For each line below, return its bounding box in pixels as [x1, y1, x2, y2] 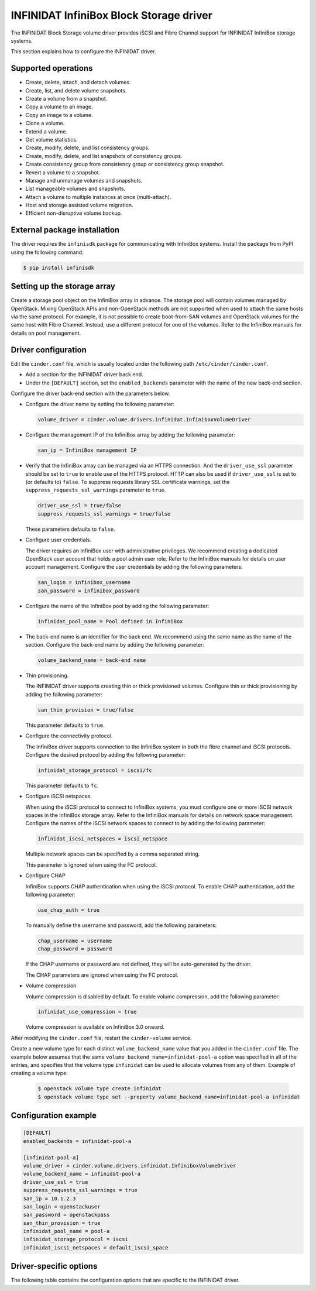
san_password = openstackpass [23, 1211, 110, 1218]
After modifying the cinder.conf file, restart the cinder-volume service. [11, 1034, 192, 1041]
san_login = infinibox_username [37, 579, 131, 586]
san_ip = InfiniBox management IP [37, 447, 137, 454]
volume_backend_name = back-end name [37, 657, 146, 664]
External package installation [11, 225, 120, 235]
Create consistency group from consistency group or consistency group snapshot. [25, 161, 225, 168]
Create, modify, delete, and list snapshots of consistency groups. [25, 152, 183, 159]
